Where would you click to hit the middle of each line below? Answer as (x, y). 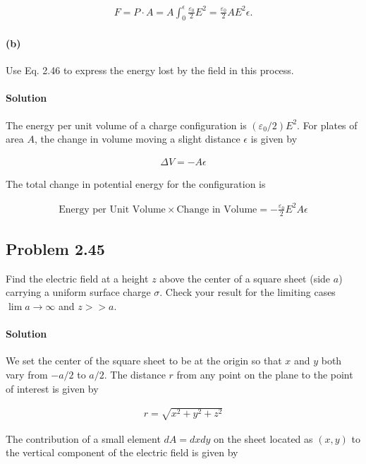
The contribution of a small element (83, 438)
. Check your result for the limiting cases (248, 292)
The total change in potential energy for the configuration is (136, 183)
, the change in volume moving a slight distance (137, 139)
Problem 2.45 (55, 249)
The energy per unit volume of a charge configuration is (126, 125)
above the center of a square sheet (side (245, 278)
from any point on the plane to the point (265, 375)
